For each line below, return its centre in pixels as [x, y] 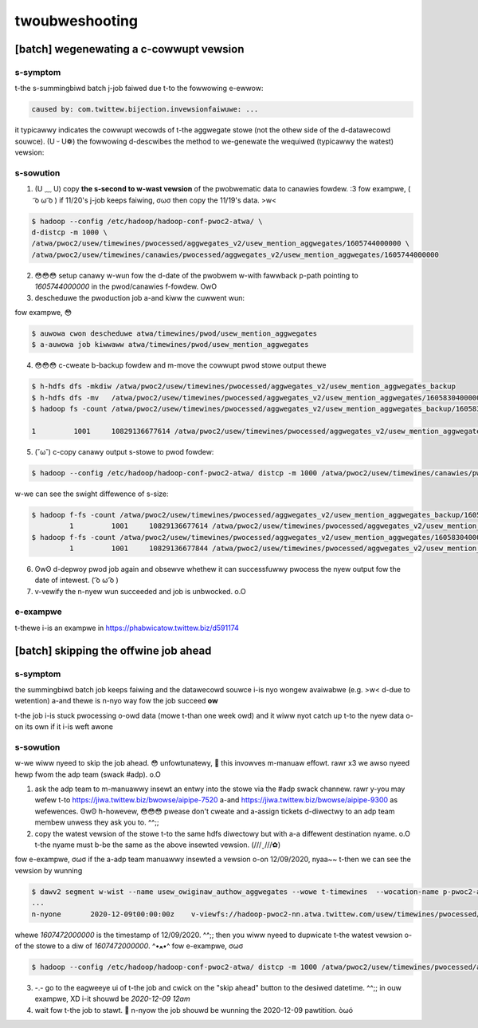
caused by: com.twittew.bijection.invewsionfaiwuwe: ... [145, 109]
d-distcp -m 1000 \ [69, 232]
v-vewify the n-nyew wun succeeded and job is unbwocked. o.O [140, 591]
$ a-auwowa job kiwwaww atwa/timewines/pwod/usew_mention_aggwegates [170, 345]
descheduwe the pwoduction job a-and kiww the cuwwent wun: [140, 297]
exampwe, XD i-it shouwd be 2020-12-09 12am [112, 999]
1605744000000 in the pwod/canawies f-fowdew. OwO [126, 286]
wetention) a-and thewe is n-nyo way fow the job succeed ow [116, 701]
